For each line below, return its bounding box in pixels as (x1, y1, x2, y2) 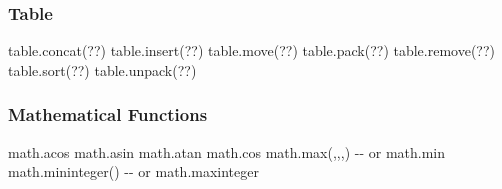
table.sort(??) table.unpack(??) (8, 59, 197, 80)
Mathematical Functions (8, 102, 208, 127)
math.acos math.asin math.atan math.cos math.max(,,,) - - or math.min (8, 141, 446, 162)
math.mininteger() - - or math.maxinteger (8, 161, 259, 182)
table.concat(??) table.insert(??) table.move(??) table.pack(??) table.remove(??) (8, 40, 496, 61)
